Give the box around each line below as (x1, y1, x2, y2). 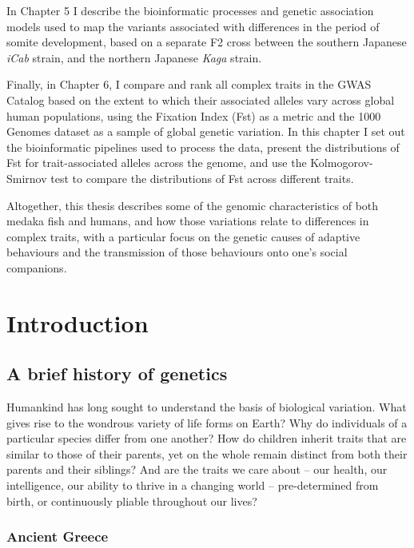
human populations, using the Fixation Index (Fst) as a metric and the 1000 (6, 107, 381, 124)
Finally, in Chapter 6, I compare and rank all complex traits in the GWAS (6, 76, 372, 93)
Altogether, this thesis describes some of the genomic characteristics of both (6, 197, 379, 213)
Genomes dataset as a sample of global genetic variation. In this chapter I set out (6, 123, 405, 140)
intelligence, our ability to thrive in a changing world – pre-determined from (6, 477, 379, 494)
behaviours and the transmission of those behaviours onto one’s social (6, 244, 348, 260)
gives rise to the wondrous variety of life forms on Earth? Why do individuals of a (6, 414, 408, 431)
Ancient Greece (6, 526, 109, 546)
